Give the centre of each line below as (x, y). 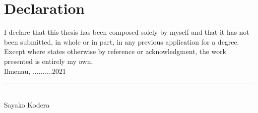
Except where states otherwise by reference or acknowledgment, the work (115, 51)
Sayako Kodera (27, 104)
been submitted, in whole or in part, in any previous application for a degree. (122, 41)
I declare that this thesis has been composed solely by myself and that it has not (127, 32)
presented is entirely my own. (49, 61)
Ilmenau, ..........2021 (35, 71)
